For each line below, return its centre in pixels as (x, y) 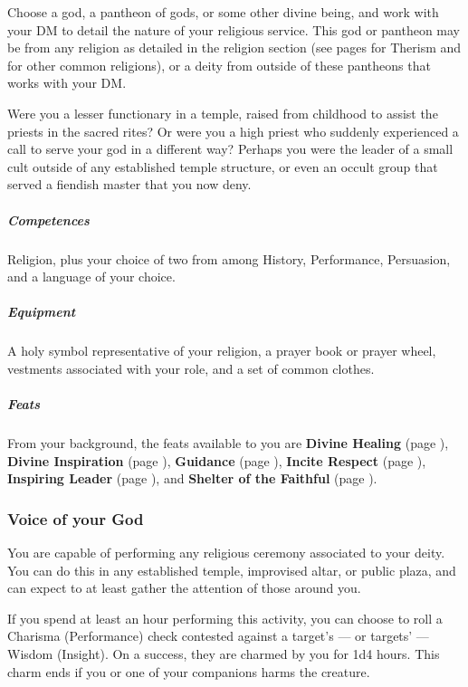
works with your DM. (67, 83)
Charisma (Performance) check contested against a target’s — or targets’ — (218, 636)
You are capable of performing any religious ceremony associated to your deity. (226, 552)
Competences (48, 219)
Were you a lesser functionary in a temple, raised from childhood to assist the (223, 113)
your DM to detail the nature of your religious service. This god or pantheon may (234, 29)
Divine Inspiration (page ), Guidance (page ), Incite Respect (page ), (217, 460)
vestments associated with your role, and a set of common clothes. (191, 368)
